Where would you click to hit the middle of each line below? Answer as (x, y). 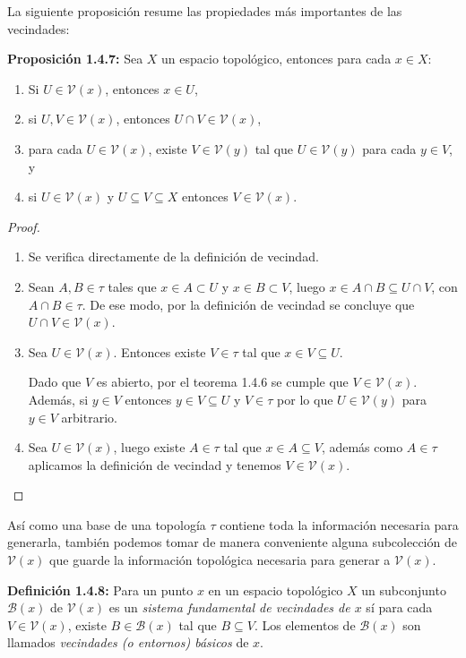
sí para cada (399, 607)
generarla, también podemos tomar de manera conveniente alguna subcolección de (232, 542)
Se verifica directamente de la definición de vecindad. (173, 256)
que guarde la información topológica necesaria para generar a (220, 560)
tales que (132, 286)
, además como (362, 447)
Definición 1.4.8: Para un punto (100, 590)
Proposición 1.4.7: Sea (75, 59)
